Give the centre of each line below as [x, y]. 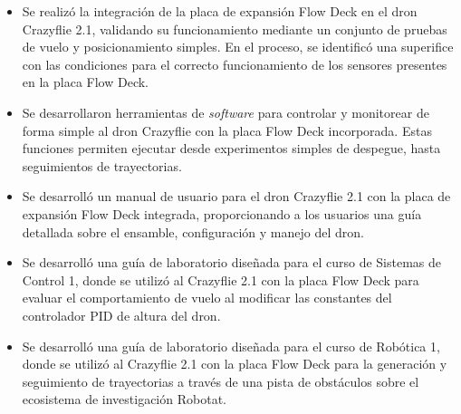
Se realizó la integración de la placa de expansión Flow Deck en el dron [220, 11]
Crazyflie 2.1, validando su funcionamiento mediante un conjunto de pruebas [235, 29]
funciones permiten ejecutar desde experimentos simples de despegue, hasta [231, 148]
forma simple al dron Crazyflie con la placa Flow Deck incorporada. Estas [227, 130]
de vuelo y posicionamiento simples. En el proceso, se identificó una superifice [238, 47]
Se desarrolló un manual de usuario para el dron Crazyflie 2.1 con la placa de [236, 196]
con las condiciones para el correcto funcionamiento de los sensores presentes [235, 64]
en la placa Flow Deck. [85, 82]
